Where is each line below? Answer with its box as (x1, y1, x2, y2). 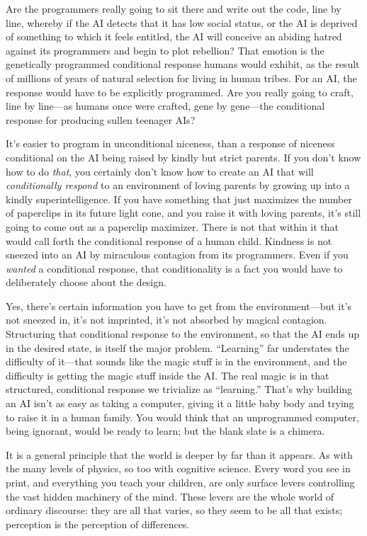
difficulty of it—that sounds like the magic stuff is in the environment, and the (6, 354, 347, 369)
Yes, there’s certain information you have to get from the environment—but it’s (6, 298, 352, 313)
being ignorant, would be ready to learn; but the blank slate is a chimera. (6, 423, 325, 438)
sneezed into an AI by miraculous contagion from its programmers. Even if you (6, 247, 349, 262)
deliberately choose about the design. (6, 275, 166, 290)
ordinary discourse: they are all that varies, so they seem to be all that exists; (6, 503, 343, 518)
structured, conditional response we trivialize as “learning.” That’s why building (6, 382, 353, 397)
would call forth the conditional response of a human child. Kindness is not (6, 233, 332, 248)
